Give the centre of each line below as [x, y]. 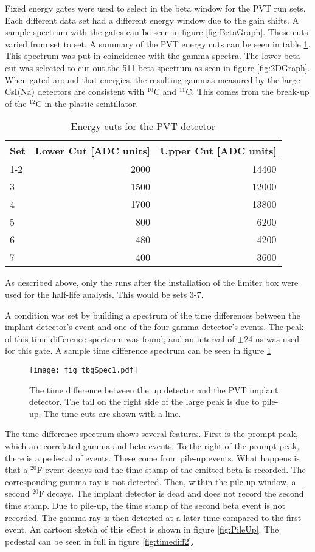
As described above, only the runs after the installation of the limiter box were [152, 282]
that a [16, 470]
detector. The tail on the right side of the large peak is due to [144, 402]
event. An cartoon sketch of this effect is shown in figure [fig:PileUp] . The [142, 529]
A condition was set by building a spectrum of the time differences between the [153, 315]
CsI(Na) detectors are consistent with [75, 91]
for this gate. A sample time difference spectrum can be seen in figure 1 [138, 350]
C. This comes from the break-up [247, 91]
